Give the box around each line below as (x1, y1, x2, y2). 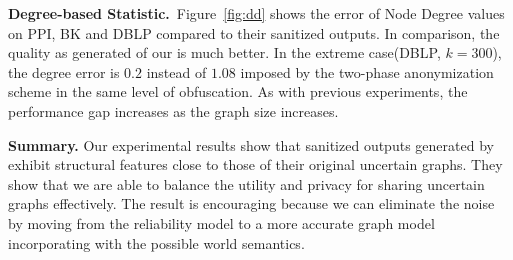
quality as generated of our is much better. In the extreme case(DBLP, (8, 42, 441, 63)
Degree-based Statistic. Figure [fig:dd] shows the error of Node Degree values (8, 3, 505, 23)
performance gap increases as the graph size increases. (8, 100, 339, 121)
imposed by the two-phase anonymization (240, 61, 494, 82)
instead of (146, 61, 207, 82)
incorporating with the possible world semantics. (8, 232, 305, 253)
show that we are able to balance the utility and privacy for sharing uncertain (8, 173, 485, 194)
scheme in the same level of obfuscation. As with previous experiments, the (8, 81, 468, 102)
